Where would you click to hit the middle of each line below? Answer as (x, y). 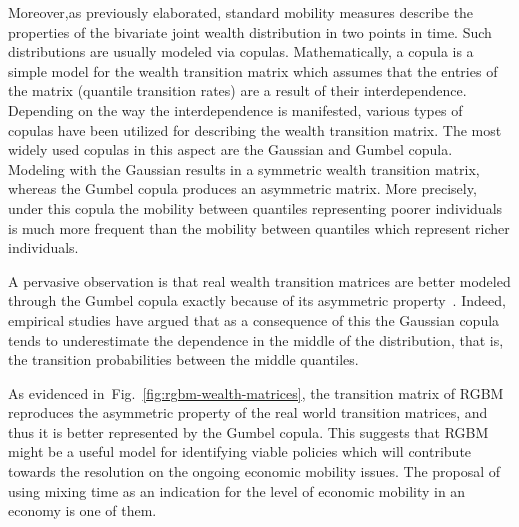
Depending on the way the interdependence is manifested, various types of (235, 109)
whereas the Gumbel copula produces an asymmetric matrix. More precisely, (242, 188)
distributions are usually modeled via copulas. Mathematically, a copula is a (241, 51)
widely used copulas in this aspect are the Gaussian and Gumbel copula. (230, 149)
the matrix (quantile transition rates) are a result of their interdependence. (237, 90)
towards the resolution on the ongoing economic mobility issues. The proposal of (254, 471)
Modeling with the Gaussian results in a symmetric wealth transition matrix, (244, 168)
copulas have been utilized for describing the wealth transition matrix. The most (255, 129)
